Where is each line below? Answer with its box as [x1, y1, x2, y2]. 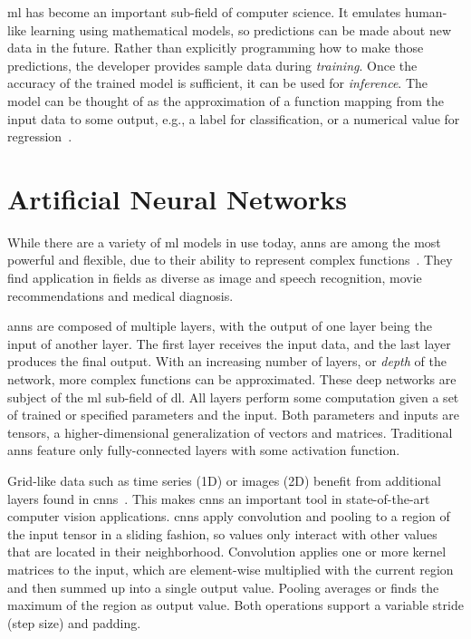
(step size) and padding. [7, 613, 141, 632]
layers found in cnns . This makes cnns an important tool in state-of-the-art [7, 489, 430, 508]
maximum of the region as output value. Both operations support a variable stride [7, 595, 464, 615]
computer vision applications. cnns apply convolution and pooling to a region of [7, 507, 450, 526]
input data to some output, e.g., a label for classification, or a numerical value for [7, 109, 460, 128]
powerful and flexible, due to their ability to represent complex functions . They [7, 250, 453, 269]
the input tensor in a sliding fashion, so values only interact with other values [7, 524, 437, 543]
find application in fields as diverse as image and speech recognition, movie [7, 268, 422, 287]
